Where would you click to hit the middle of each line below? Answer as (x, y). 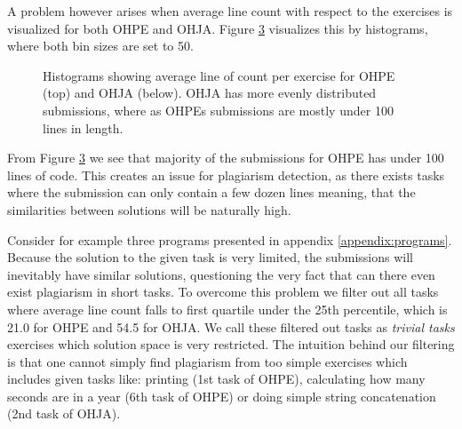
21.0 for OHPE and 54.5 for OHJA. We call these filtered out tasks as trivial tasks (231, 326)
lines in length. (83, 127)
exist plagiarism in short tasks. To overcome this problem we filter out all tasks (223, 292)
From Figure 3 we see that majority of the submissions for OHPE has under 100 (226, 158)
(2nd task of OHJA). (64, 413)
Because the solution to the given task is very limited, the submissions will (210, 257)
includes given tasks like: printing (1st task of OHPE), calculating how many (216, 379)
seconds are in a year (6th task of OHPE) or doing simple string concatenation (222, 396)
